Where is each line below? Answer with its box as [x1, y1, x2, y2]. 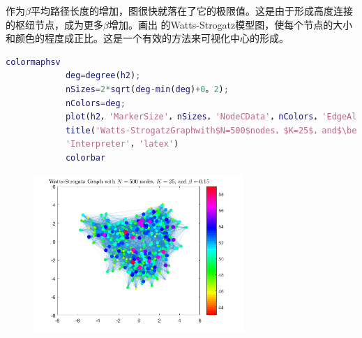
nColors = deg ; [65, 98, 126, 108]
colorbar [65, 152, 106, 163]
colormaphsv [6, 57, 61, 67]
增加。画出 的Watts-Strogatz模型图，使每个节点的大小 [108, 17, 353, 31]
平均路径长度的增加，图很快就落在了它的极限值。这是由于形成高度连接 [30, 3, 353, 17]
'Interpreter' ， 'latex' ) [65, 139, 179, 149]
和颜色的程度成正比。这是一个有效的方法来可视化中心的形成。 [6, 31, 289, 45]
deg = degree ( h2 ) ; [65, 71, 141, 81]
